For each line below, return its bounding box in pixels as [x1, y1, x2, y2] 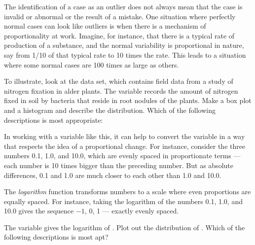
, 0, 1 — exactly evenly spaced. [84, 206, 179, 216]
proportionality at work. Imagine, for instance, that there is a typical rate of [4, 30, 235, 40]
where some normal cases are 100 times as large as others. [4, 59, 179, 70]
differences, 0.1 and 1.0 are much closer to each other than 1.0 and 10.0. [4, 170, 221, 180]
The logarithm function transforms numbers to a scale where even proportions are [4, 186, 251, 197]
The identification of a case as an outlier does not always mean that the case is [4, 1, 243, 11]
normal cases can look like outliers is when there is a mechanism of [4, 21, 206, 31]
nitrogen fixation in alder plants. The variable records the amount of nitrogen [4, 85, 238, 96]
